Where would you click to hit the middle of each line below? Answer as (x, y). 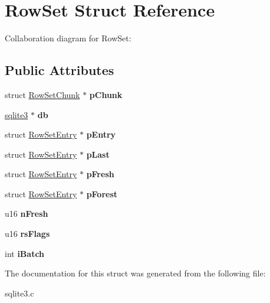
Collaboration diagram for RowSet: (68, 38)
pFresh (100, 174)
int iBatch (25, 253)
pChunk (106, 94)
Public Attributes (60, 70)
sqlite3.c (19, 293)
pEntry (101, 134)
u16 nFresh (27, 214)
